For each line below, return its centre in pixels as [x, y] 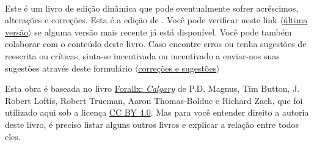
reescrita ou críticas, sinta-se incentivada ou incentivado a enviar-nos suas [142, 55]
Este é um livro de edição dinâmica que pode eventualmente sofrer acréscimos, [152, 8]
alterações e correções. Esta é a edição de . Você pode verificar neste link [141, 20]
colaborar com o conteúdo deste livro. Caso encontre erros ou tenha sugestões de [156, 44]
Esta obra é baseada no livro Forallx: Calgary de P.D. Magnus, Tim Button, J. [152, 88]
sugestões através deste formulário [69, 68]
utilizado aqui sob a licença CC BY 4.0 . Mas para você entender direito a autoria [157, 112]
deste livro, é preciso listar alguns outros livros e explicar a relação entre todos [152, 124]
